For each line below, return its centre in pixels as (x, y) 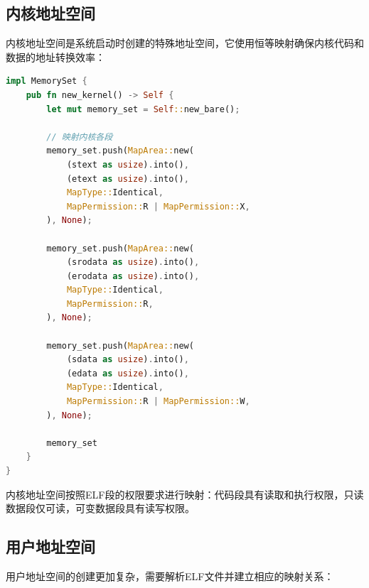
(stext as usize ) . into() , (128, 164)
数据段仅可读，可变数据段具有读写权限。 (100, 508)
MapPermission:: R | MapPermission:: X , (158, 206)
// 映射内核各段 (80, 137)
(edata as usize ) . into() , (128, 373)
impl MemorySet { (47, 81)
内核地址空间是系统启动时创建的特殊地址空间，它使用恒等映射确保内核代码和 (185, 43)
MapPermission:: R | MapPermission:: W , (158, 402)
